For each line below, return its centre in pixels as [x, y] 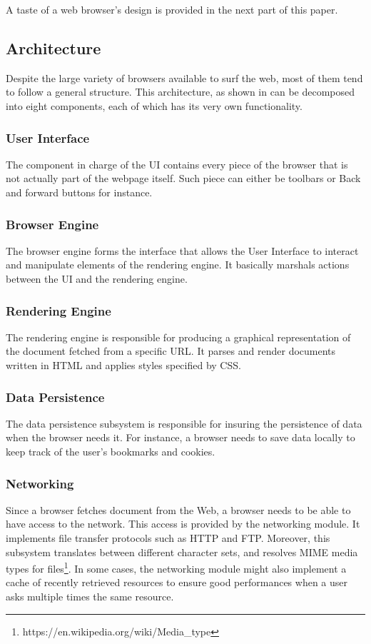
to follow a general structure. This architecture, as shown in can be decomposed [181, 92]
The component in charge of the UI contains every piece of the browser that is [177, 164]
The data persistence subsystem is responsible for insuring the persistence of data [184, 423]
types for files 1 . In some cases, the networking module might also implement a [176, 567]
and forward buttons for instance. [79, 192]
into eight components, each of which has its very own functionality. [154, 105]
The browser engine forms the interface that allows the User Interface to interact [182, 250]
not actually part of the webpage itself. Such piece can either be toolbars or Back [183, 178]
